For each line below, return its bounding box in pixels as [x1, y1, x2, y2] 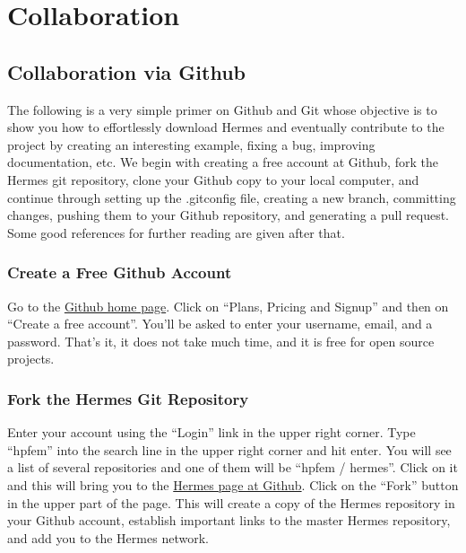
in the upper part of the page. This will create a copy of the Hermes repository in [7, 493, 455, 512]
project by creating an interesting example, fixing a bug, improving [7, 135, 375, 154]
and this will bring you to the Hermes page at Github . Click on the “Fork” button [7, 475, 459, 494]
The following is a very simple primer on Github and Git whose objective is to [7, 100, 437, 118]
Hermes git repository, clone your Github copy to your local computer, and [7, 170, 419, 189]
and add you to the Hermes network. [7, 528, 209, 547]
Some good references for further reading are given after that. [7, 223, 345, 241]
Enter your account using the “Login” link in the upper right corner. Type [7, 423, 416, 442]
